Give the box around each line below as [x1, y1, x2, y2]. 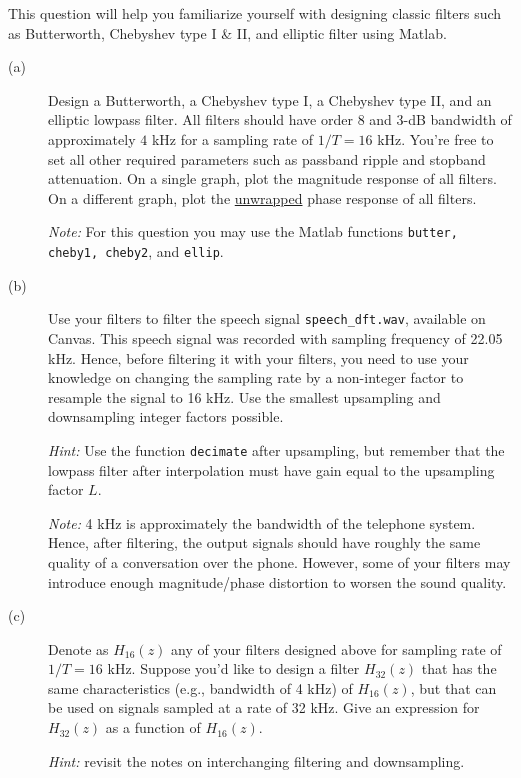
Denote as [48, 638, 109, 659]
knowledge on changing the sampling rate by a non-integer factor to [48, 367, 464, 388]
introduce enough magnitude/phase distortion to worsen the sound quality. [48, 571, 507, 592]
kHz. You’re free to [377, 128, 494, 149]
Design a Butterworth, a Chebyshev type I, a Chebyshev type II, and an [48, 89, 492, 110]
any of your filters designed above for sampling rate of [171, 638, 502, 659]
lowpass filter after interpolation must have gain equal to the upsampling [48, 459, 495, 480]
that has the [421, 658, 497, 679]
